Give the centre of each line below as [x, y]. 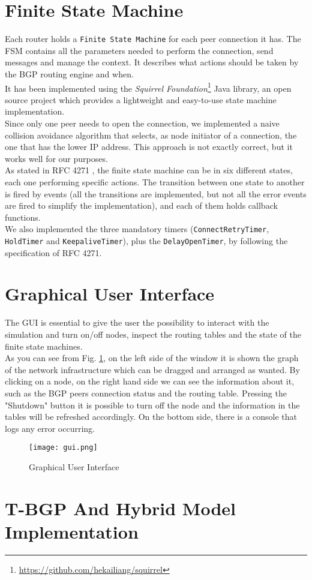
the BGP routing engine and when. [69, 73]
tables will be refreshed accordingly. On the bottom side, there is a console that [151, 417]
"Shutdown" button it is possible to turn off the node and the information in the [152, 405]
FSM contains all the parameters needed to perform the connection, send [139, 50]
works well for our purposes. [56, 158]
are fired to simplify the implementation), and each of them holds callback [141, 205]
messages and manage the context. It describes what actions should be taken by [152, 62]
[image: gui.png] [63, 448]
